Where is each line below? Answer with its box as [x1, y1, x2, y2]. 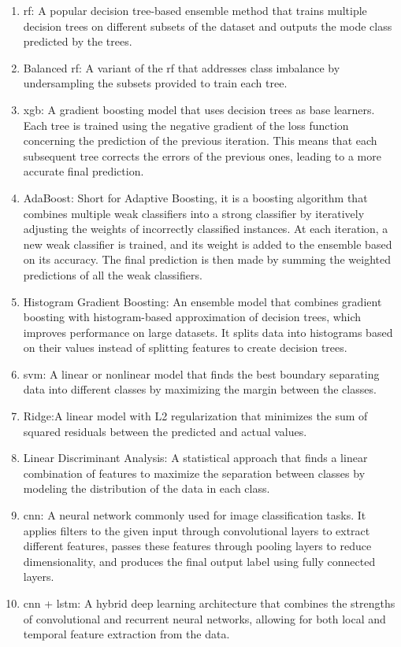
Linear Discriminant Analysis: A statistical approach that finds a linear [23, 449, 368, 466]
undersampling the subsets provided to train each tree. [23, 75, 288, 91]
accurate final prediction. [23, 163, 144, 179]
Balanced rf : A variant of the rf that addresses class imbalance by [23, 59, 340, 76]
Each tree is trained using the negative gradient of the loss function [23, 116, 349, 133]
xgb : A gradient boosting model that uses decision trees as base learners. [23, 101, 375, 117]
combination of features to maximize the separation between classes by [23, 464, 366, 481]
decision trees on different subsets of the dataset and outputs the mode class [23, 17, 392, 34]
